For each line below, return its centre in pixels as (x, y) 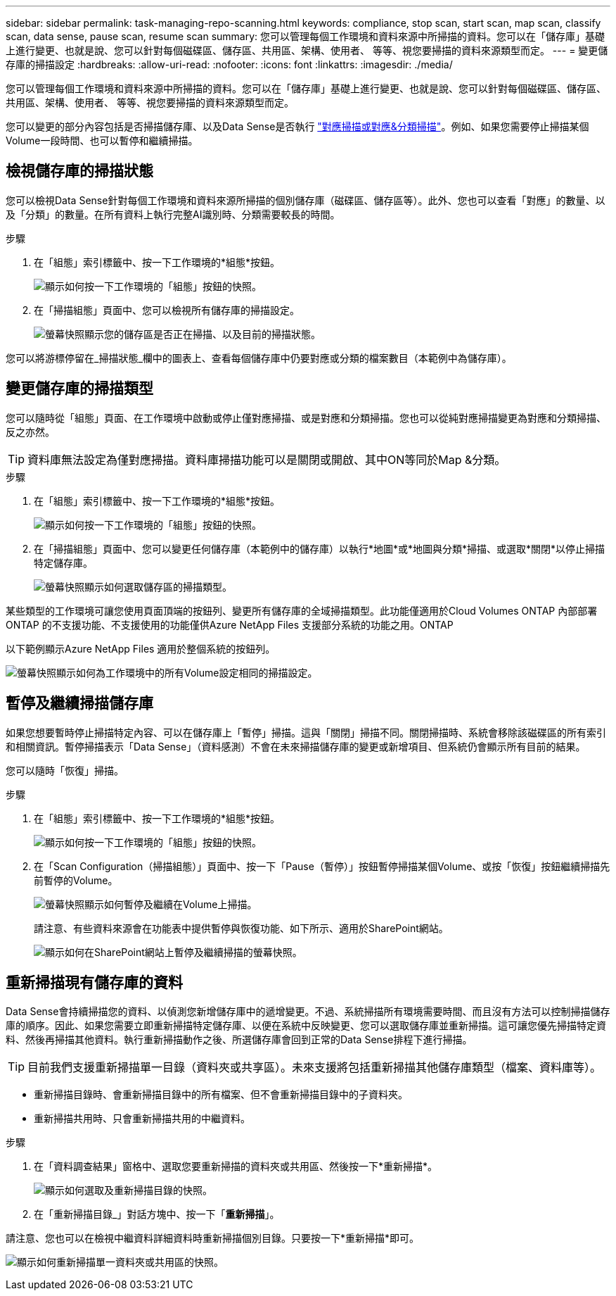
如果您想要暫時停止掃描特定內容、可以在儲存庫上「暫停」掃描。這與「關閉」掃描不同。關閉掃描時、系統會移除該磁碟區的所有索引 (306, 732)
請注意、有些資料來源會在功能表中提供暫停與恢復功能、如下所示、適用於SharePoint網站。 (241, 928)
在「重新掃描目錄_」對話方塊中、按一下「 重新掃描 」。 (157, 1214)
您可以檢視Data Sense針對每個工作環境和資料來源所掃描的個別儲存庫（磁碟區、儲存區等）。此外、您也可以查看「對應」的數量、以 (306, 200)
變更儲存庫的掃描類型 (79, 389)
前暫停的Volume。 (76, 880)
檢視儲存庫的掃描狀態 (79, 171)
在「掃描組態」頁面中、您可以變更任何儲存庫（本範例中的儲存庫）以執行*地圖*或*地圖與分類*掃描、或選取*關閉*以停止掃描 (320, 548)
